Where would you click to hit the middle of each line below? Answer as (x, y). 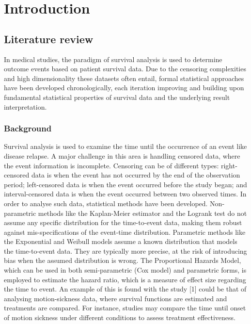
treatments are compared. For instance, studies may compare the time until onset (125, 308)
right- (229, 165)
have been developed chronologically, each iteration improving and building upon (124, 88)
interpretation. (25, 106)
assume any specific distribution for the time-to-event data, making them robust (123, 222)
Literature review (49, 39)
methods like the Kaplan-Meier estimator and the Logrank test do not (142, 213)
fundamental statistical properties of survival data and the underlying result (117, 97)
